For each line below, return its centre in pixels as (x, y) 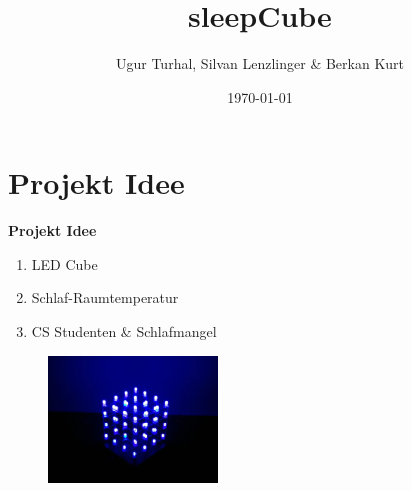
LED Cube (64, 263)
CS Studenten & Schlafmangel (124, 331)
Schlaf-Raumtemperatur (105, 297)
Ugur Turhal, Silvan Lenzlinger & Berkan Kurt (260, 63)
